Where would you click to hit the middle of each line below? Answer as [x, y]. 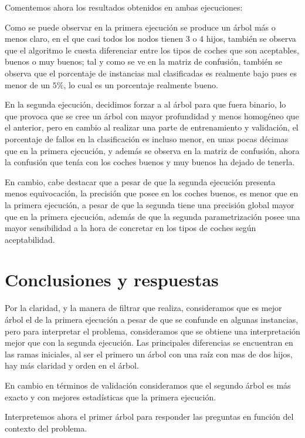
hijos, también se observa [251, 39]
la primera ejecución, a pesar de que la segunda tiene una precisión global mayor [150, 204]
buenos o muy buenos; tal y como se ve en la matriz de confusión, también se [143, 61]
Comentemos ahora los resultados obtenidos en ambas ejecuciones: [124, 7]
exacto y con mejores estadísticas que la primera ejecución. [111, 397]
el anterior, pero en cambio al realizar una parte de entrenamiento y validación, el [152, 127]
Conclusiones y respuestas [112, 280]
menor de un [28, 84]
